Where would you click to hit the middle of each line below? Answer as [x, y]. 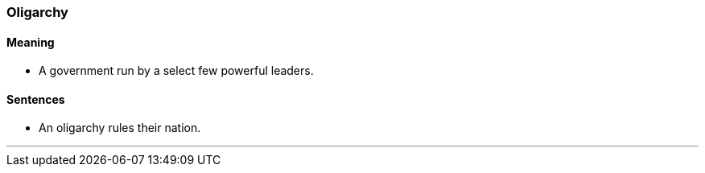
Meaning [31, 42]
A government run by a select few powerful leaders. [176, 71]
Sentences [36, 99]
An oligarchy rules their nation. [120, 128]
